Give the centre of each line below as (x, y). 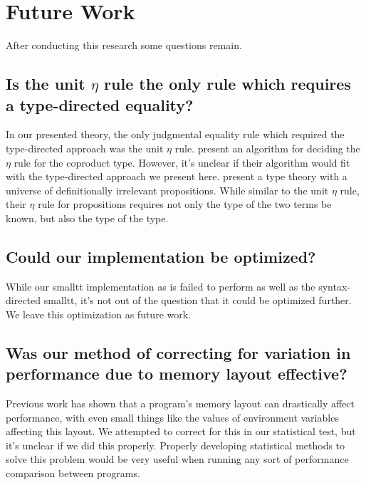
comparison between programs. (73, 473)
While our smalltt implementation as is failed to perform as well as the (161, 286)
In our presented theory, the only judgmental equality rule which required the (175, 134)
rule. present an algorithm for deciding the (267, 148)
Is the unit (46, 84)
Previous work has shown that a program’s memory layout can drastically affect (181, 403)
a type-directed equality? (100, 104)
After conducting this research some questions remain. (124, 45)
